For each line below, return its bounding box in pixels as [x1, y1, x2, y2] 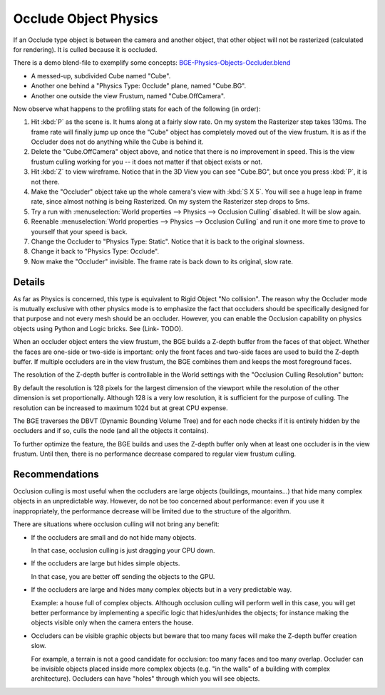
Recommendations [13, 468, 99, 480]
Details [13, 276, 46, 288]
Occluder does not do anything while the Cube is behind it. [31, 137, 204, 146]
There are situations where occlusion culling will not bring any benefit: [13, 520, 220, 528]
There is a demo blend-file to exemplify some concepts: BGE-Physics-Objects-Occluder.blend [13, 58, 291, 67]
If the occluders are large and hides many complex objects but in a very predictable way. [31, 585, 292, 594]
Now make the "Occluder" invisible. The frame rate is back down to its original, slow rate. [31, 257, 294, 266]
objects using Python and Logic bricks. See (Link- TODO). [13, 324, 183, 333]
